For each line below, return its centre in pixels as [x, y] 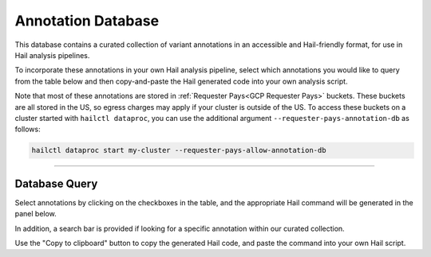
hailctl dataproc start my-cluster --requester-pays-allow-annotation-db [179, 150]
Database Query [56, 183]
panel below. [36, 214]
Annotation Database [87, 21]
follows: [28, 129]
